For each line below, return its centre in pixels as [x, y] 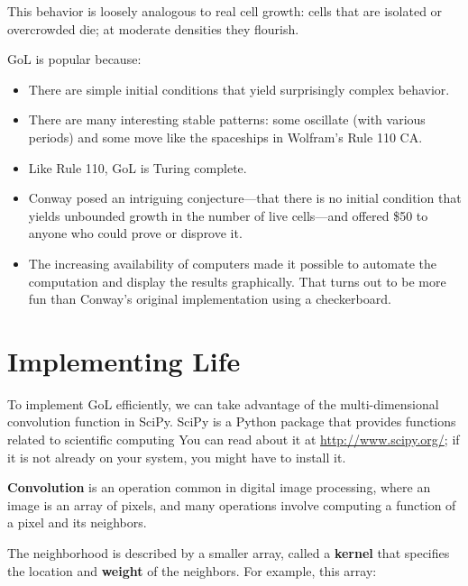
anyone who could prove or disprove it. [135, 233]
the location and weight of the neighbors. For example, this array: [192, 570]
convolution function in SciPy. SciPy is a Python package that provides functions [232, 421]
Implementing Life [124, 360]
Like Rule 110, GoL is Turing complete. [138, 167]
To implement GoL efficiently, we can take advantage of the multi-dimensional [223, 403]
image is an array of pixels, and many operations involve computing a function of [232, 504]
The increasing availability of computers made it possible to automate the [233, 263]
